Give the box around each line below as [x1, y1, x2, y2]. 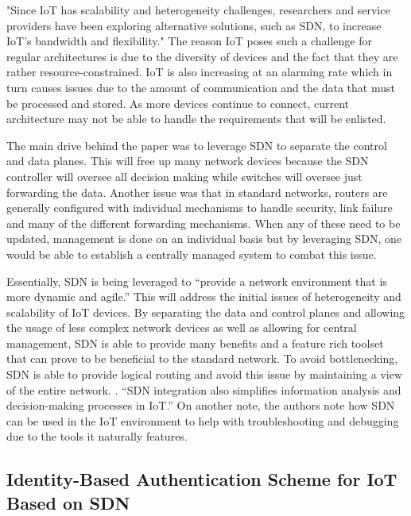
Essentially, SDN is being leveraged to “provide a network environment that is [6, 272, 387, 289]
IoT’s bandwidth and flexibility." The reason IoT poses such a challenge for [6, 33, 372, 49]
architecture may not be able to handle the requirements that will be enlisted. [6, 110, 386, 127]
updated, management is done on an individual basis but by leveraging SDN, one [6, 230, 402, 247]
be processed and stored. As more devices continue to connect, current [6, 94, 350, 111]
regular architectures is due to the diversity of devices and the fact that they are [6, 48, 398, 64]
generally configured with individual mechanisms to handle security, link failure [6, 199, 393, 216]
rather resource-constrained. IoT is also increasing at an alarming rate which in [6, 64, 393, 80]
